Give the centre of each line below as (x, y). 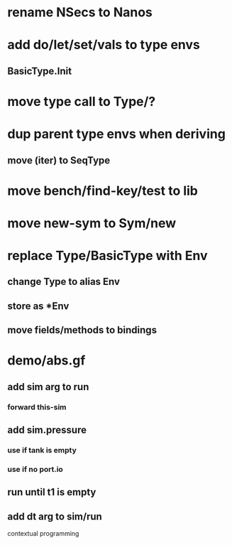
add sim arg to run (48, 387)
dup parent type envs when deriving (116, 134)
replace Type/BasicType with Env (107, 256)
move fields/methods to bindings (82, 330)
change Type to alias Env (64, 282)
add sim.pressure (47, 430)
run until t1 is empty (52, 492)
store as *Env (38, 306)
